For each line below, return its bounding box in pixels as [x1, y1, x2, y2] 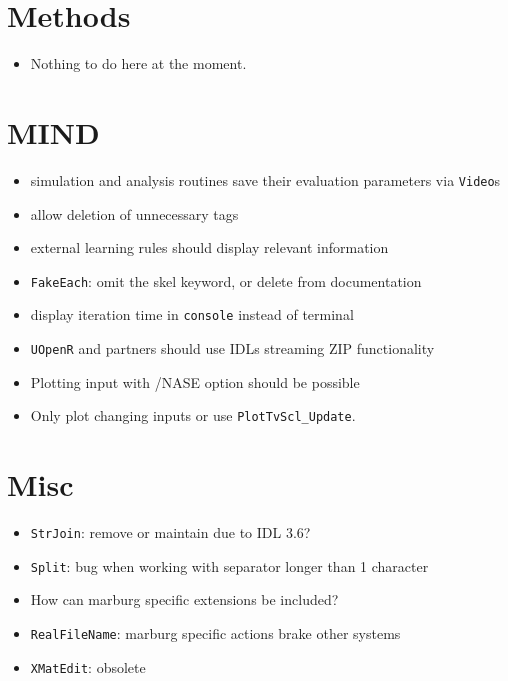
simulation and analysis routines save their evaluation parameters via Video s [30, 169, 501, 190]
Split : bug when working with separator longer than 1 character [30, 555, 429, 576]
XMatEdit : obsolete [30, 656, 146, 677]
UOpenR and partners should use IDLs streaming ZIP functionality [30, 338, 435, 358]
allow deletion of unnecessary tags [30, 203, 239, 224]
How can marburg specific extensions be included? [30, 589, 339, 610]
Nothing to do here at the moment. [30, 53, 247, 74]
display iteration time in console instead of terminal [30, 304, 354, 325]
